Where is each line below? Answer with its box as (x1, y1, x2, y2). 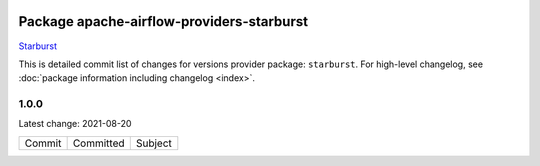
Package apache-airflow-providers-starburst (18, 13, 309, 30)
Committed (72, 136, 125, 150)
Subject (135, 136, 172, 150)
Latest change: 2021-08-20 (18, 118, 132, 130)
